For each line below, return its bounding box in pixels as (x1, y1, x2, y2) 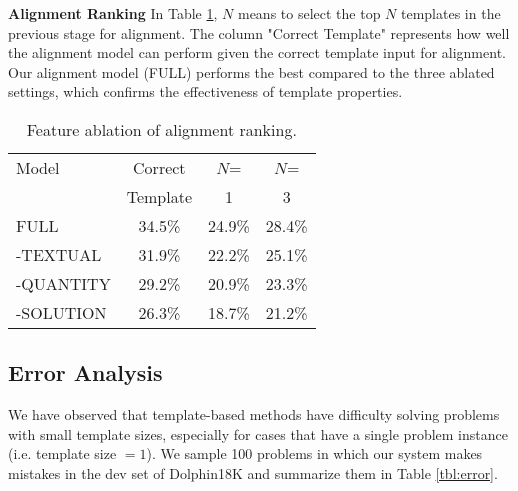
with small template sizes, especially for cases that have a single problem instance (8, 423, 508, 444)
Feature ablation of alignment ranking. (26, 117, 297, 141)
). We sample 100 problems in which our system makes (146, 443, 483, 464)
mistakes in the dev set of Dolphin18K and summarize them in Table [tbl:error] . (8, 462, 498, 483)
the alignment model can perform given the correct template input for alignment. (8, 42, 506, 63)
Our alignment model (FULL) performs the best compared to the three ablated (8, 61, 495, 82)
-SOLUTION (16, 300, 107, 324)
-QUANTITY (16, 271, 111, 295)
